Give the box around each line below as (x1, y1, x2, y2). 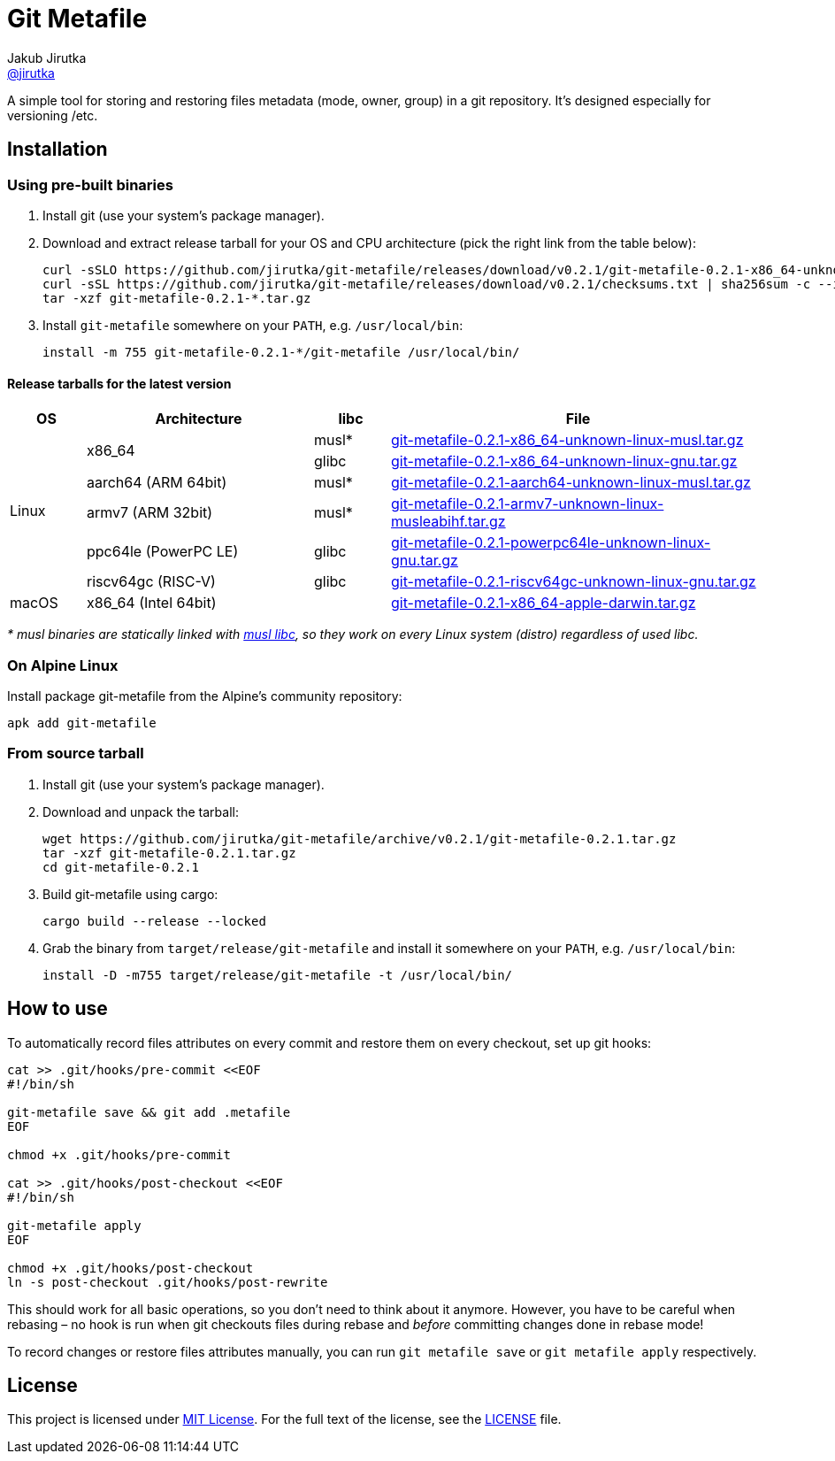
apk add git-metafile (7, 715, 157, 730)
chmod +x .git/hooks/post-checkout (7, 1260, 254, 1275)
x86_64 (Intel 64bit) (87, 594, 217, 612)
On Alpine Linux (7, 656, 119, 674)
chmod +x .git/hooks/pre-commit (7, 1147, 231, 1162)
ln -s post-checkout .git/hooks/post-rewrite (7, 1274, 328, 1289)
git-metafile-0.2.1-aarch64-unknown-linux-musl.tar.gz (391, 473, 751, 492)
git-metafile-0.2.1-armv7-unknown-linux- (391, 495, 664, 513)
